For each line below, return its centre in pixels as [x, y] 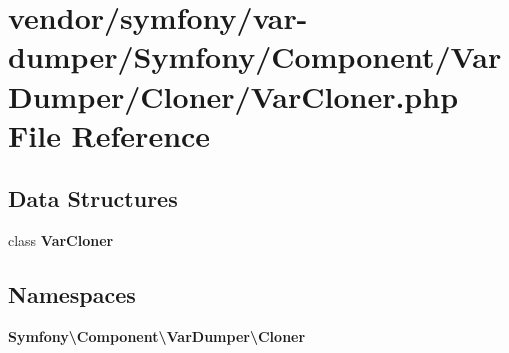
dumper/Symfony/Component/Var [255, 56]
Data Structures [93, 198]
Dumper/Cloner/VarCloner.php [233, 95]
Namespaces [72, 294]
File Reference [109, 134]
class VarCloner [61, 240]
